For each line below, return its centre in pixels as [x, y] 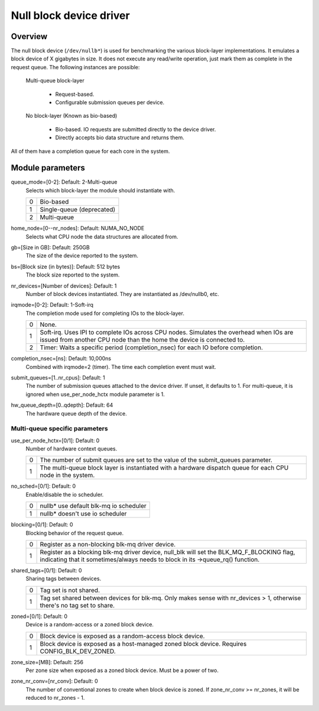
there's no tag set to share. [77, 605]
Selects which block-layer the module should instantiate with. [100, 190]
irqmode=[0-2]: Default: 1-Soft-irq [52, 305]
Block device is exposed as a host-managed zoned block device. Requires [143, 644]
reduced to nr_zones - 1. [55, 698]
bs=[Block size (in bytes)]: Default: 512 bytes [66, 266]
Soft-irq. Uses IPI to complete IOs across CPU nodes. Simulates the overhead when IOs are [167, 333]
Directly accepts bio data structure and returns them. [120, 138]
